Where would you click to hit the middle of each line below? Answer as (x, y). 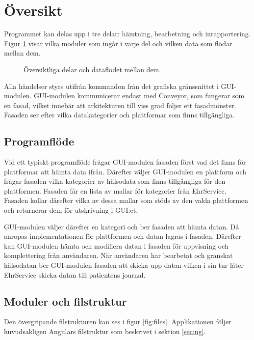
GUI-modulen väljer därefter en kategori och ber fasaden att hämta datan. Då (122, 226)
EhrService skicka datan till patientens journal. (75, 274)
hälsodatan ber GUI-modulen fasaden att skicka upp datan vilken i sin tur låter (124, 265)
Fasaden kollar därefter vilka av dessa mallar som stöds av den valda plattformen (126, 200)
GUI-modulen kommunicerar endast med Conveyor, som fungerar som (139, 96)
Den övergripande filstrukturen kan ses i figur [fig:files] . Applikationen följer (118, 322)
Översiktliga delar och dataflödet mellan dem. (92, 69)
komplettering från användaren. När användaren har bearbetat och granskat (118, 255)
